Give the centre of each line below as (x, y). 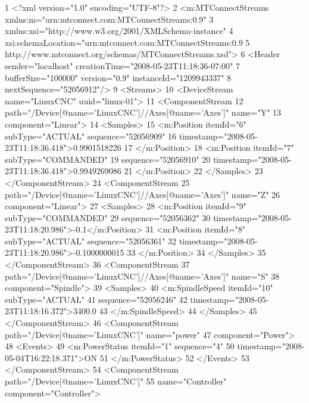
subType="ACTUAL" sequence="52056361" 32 (91, 241)
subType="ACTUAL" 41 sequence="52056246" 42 (96, 299)
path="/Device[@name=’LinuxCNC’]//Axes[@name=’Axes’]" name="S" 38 (142, 276)
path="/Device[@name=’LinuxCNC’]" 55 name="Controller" (116, 381)
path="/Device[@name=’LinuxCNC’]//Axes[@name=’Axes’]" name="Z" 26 (143, 194)
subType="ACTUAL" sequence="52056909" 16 (91, 136)
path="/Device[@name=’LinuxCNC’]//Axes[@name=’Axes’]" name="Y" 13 (143, 112)
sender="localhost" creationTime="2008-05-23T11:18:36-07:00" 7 (122, 65)
